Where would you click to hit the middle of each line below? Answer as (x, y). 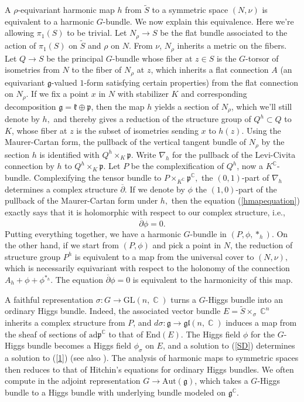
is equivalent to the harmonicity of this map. (213, 280)
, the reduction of (262, 245)
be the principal (75, 58)
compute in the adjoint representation (73, 381)
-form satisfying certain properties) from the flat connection (191, 82)
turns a (184, 299)
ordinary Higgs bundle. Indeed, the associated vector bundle (113, 311)
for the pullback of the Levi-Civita (234, 154)
